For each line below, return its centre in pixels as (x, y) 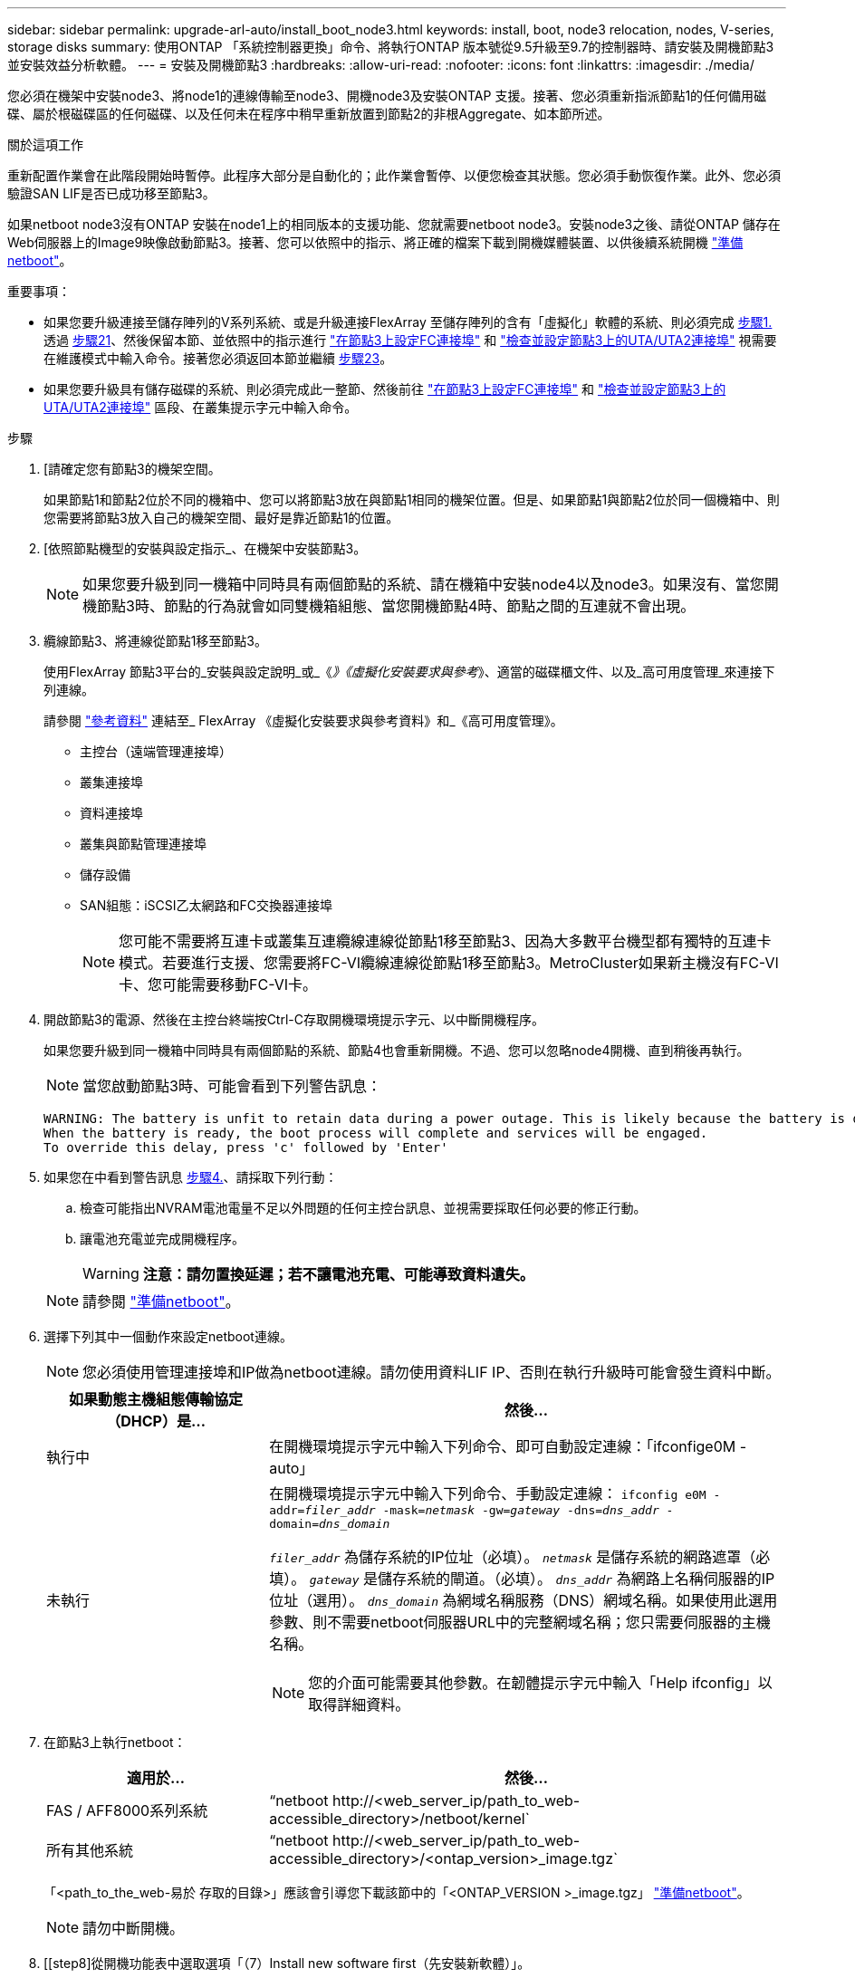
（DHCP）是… (156, 1421)
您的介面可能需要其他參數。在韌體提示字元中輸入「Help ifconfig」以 (540, 1683)
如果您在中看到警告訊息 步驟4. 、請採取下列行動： (191, 1177)
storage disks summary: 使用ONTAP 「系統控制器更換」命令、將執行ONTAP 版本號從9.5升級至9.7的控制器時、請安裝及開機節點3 (391, 47)
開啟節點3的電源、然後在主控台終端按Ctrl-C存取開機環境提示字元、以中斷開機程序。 (294, 1019)
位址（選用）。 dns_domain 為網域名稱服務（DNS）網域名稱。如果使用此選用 (524, 1600)
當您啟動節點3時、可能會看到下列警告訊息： (232, 1086)
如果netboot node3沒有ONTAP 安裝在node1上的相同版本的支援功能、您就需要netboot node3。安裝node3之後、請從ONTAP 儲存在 (394, 224)
